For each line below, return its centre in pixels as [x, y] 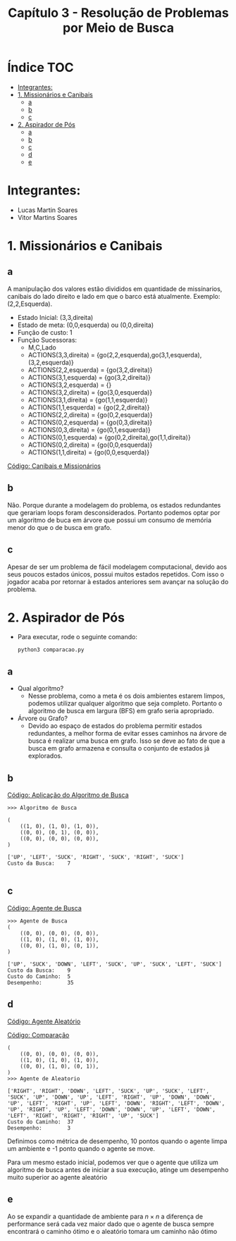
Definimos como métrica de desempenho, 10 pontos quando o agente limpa [117, 1141]
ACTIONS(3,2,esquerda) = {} [70, 385]
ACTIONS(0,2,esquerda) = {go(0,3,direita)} [90, 422]
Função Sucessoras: [47, 340]
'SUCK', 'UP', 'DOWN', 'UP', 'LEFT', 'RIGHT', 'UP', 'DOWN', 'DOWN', [112, 1097]
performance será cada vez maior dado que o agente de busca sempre [111, 1223]
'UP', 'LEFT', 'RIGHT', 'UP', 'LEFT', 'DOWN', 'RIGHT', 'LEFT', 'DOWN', [116, 1103]
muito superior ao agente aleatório [57, 1177]
